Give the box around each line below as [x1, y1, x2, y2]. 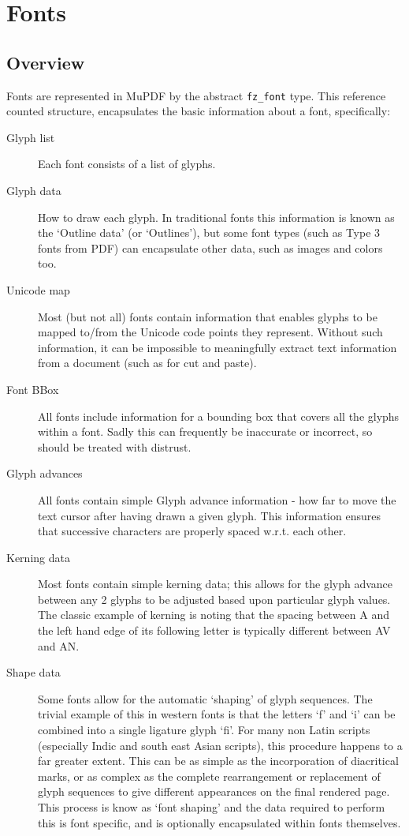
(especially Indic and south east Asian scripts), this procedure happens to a [38, 737, 403, 753]
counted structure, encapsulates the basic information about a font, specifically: [6, 103, 391, 119]
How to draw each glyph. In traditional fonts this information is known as [38, 208, 395, 225]
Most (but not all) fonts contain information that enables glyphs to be [38, 308, 377, 324]
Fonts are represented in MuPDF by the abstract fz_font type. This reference [6, 87, 386, 103]
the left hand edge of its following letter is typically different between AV [38, 622, 391, 639]
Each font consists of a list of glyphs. [38, 156, 216, 172]
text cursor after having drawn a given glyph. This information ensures [38, 507, 381, 523]
